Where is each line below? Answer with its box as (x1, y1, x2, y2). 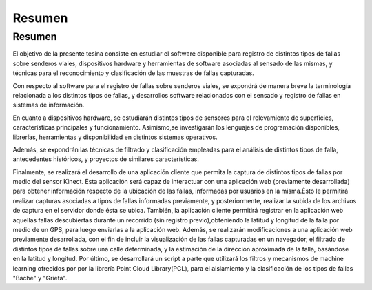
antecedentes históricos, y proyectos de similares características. (12, 155, 199, 163)
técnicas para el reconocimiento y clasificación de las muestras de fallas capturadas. (12, 69, 254, 77)
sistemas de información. (12, 101, 85, 110)
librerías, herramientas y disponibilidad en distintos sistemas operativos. (12, 133, 218, 141)
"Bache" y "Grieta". (12, 273, 68, 282)
